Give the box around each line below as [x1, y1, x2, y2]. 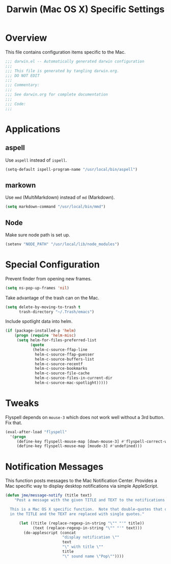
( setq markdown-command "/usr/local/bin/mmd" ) [5, 204, 106, 210]
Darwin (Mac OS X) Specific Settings [6, 4, 165, 15]
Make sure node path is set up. [5, 231, 70, 238]
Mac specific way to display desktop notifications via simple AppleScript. [5, 483, 159, 489]
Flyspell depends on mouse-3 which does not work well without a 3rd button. [5, 414, 164, 420]
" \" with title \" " [62, 544, 103, 550]
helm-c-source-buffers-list [35, 357, 95, 362]
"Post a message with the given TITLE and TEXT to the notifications [14, 497, 165, 503]
